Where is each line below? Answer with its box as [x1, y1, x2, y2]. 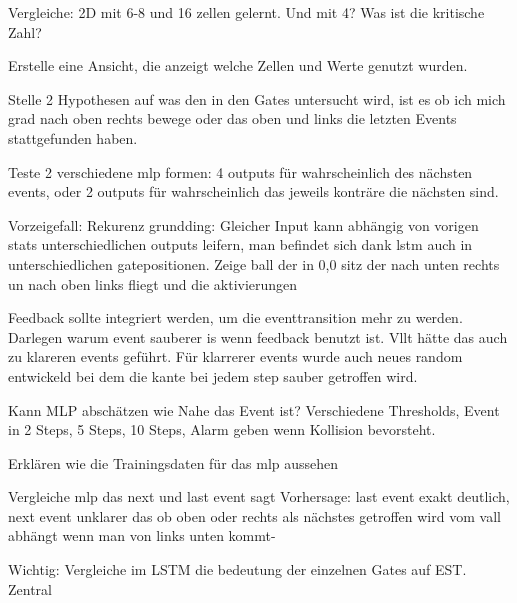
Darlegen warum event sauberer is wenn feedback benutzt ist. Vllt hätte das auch [8, 326, 508, 347]
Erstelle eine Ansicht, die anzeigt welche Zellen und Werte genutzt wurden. [8, 55, 468, 76]
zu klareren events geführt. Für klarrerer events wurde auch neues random [8, 346, 463, 367]
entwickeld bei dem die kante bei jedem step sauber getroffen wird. [8, 365, 418, 386]
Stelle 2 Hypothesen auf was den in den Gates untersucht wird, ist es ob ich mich [8, 88, 506, 109]
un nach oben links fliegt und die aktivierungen [8, 273, 298, 294]
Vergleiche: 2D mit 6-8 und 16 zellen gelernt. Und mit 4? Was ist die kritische [8, 2, 485, 22]
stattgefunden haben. [8, 127, 138, 148]
